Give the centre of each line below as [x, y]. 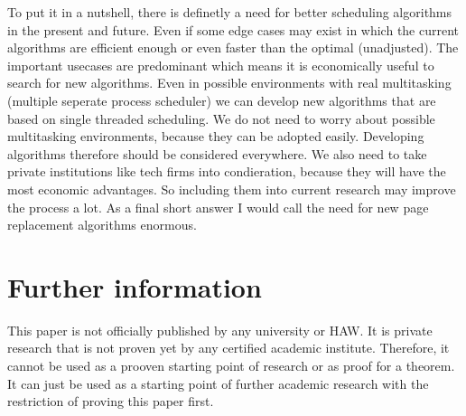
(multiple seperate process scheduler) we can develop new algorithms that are [222, 100]
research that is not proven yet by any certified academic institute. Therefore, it [228, 348]
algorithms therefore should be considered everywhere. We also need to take [217, 153]
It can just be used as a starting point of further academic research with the [218, 383]
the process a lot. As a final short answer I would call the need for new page [218, 207]
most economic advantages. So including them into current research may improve [232, 189]
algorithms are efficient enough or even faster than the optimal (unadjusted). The [233, 47]
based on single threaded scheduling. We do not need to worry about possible [221, 118]
